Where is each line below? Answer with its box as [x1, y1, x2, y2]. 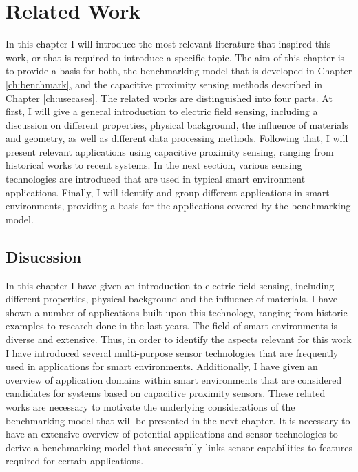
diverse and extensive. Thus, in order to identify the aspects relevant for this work [6, 332, 352, 347]
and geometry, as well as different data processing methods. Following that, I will [6, 131, 348, 145]
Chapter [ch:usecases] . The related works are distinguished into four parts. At [6, 90, 333, 105]
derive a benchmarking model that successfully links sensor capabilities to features [6, 440, 352, 454]
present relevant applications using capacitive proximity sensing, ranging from [6, 144, 334, 158]
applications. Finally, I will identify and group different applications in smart [6, 185, 330, 199]
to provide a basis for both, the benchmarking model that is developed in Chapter [6, 63, 352, 78]
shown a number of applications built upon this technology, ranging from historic [6, 305, 348, 319]
